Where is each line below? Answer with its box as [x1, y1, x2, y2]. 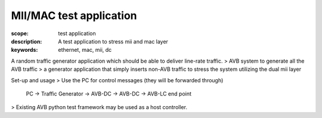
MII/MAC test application [11, 9, 137, 22]
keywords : [11, 46, 38, 54]
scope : [11, 30, 29, 37]
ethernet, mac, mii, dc [58, 46, 112, 54]
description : [11, 38, 42, 45]
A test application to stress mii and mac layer [58, 38, 168, 45]
